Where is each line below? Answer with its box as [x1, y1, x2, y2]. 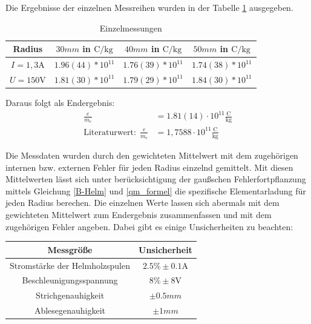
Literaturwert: [83, 128, 136, 137]
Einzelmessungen [99, 21, 162, 34]
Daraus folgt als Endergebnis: [5, 96, 115, 108]
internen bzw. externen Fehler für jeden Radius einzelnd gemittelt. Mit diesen [5, 160, 293, 173]
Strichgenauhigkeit [35, 289, 105, 302]
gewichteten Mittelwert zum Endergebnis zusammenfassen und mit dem [5, 208, 272, 221]
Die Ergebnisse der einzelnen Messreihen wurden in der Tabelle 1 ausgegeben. [5, 1, 293, 13]
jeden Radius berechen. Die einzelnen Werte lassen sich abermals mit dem [5, 196, 280, 209]
